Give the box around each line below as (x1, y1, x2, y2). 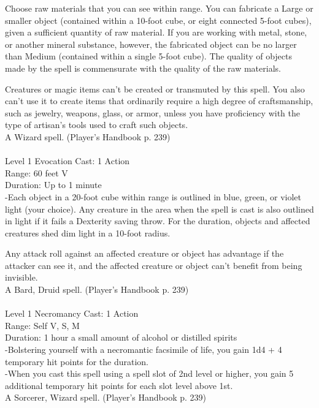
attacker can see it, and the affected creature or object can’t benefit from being (5, 259, 302, 271)
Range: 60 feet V (5, 166, 68, 179)
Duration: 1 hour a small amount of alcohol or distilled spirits (5, 331, 237, 344)
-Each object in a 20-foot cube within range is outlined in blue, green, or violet (5, 190, 302, 203)
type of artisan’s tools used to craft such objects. (5, 118, 188, 131)
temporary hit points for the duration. (5, 355, 149, 368)
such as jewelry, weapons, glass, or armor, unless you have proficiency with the (5, 106, 300, 119)
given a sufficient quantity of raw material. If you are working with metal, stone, (5, 26, 307, 39)
